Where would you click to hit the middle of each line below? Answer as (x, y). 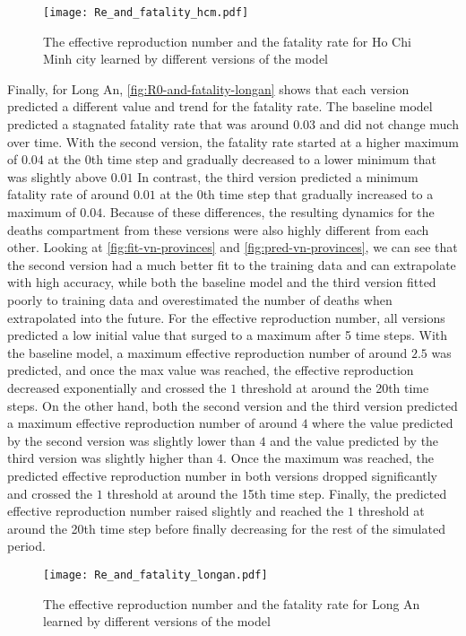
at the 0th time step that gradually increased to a (297, 194)
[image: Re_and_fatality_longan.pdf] (155, 575)
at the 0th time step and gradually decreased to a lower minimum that (242, 159)
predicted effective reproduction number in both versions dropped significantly (223, 475)
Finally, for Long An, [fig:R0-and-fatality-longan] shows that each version (208, 88)
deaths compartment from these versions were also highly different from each (218, 229)
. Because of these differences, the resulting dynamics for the (268, 212)
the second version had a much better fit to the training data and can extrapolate (232, 264)
